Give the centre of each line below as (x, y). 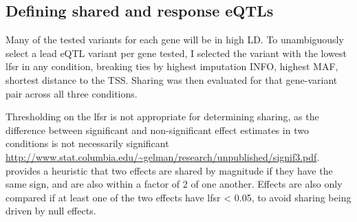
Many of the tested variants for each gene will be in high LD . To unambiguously (175, 40)
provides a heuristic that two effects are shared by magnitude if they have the (169, 170)
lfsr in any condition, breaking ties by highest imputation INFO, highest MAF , (172, 66)
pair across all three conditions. (72, 93)
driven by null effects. (51, 211)
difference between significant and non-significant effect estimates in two (157, 130)
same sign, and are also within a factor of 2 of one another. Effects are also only (174, 184)
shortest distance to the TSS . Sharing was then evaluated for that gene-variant (172, 79)
